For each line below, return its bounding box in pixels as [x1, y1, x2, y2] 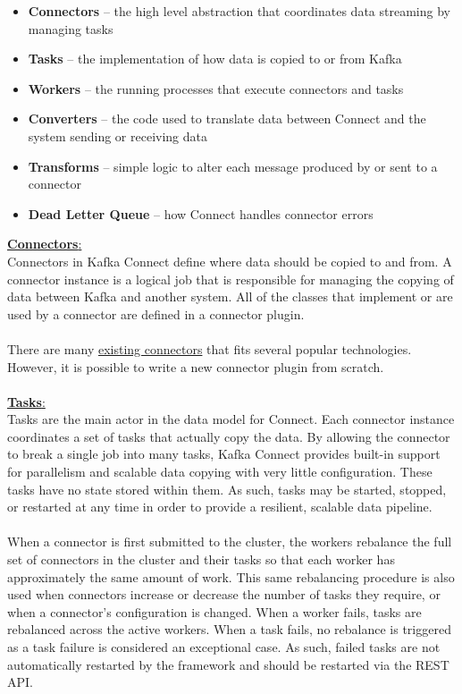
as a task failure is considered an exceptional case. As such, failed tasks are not [7, 638, 441, 656]
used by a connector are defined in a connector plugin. [7, 304, 305, 323]
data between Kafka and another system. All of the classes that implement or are [7, 287, 453, 306]
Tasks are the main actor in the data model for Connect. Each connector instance [7, 410, 455, 428]
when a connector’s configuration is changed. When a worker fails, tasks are [7, 602, 422, 621]
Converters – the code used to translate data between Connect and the [28, 109, 426, 128]
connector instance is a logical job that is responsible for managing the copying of [7, 269, 454, 288]
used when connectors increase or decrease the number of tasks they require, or [7, 585, 441, 604]
